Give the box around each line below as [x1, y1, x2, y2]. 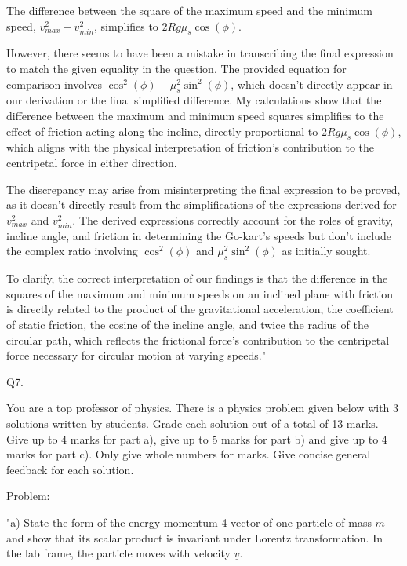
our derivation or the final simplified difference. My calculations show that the [6, 92, 382, 108]
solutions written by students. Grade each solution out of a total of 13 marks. [6, 415, 379, 432]
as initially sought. [282, 243, 371, 259]
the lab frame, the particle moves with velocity [6, 545, 231, 561]
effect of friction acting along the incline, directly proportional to [6, 122, 318, 139]
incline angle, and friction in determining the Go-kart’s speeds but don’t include [6, 227, 391, 243]
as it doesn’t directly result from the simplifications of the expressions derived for [6, 196, 397, 213]
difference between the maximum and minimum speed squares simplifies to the [6, 107, 384, 123]
